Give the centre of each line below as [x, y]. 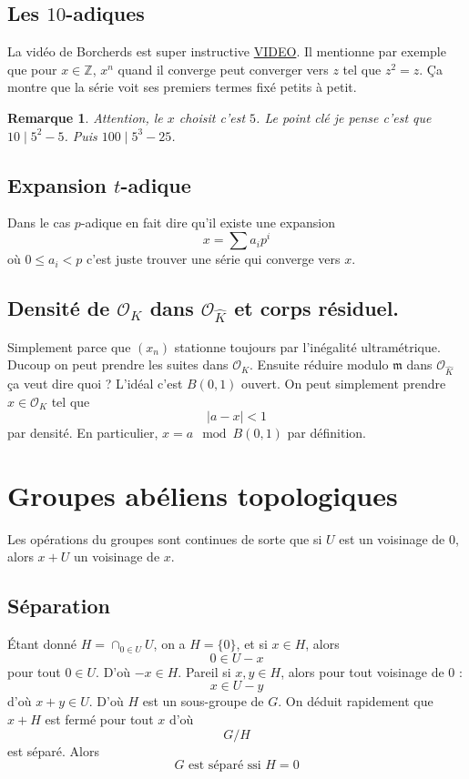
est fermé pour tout [99, 718]
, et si [252, 644]
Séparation [59, 606]
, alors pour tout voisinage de [362, 671]
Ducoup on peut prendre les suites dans [118, 364]
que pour [32, 69]
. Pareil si [204, 671]
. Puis [81, 135]
